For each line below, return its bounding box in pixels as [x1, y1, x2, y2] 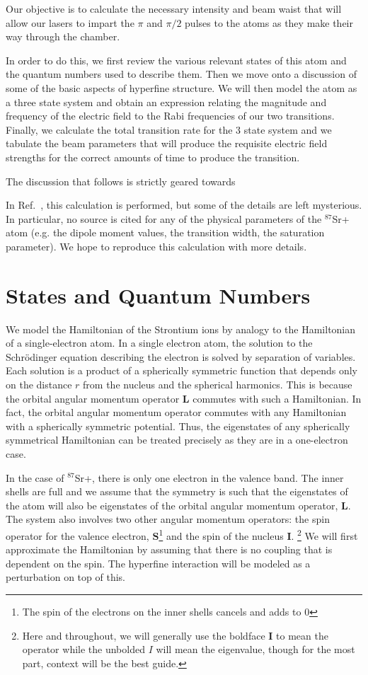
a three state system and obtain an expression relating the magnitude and [6, 94, 327, 109]
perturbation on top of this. [6, 570, 125, 584]
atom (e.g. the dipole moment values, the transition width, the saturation [6, 225, 325, 240]
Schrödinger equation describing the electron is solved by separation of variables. [6, 349, 356, 364]
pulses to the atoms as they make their [185, 15, 353, 30]
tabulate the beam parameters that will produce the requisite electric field [6, 136, 328, 151]
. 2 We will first [291, 526, 358, 543]
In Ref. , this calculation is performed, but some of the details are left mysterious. [6, 197, 362, 212]
